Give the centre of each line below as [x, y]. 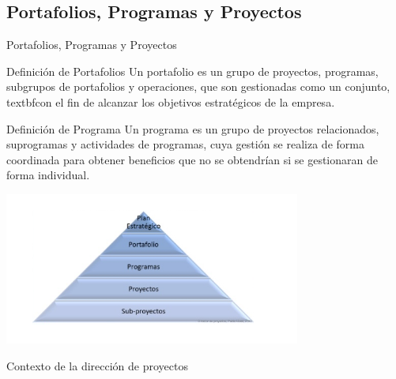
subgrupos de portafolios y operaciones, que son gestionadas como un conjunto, [198, 86]
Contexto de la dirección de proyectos [97, 365]
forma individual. [48, 175]
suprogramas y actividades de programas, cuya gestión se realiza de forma [185, 144]
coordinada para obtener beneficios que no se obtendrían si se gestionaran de [192, 159]
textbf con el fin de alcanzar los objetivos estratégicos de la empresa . [171, 101]
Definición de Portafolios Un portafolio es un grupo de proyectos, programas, [192, 71]
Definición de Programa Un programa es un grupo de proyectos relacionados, [193, 128]
